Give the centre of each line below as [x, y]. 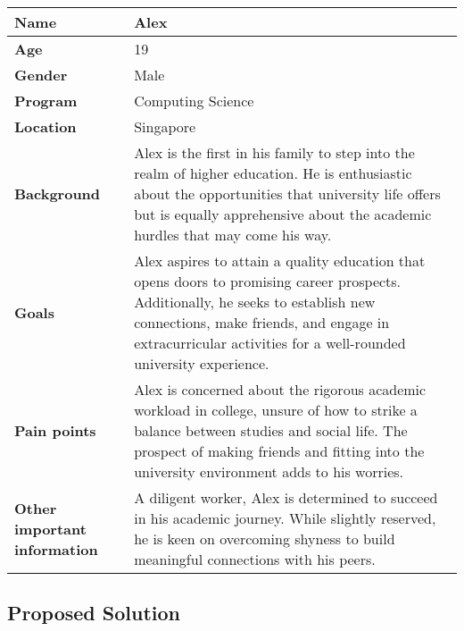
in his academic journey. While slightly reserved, [285, 518]
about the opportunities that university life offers [287, 194]
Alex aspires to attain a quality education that [280, 261]
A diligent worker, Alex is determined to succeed [286, 497]
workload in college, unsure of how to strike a [276, 410]
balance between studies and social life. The [271, 430]
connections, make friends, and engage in [262, 322]
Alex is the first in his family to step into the [274, 152]
